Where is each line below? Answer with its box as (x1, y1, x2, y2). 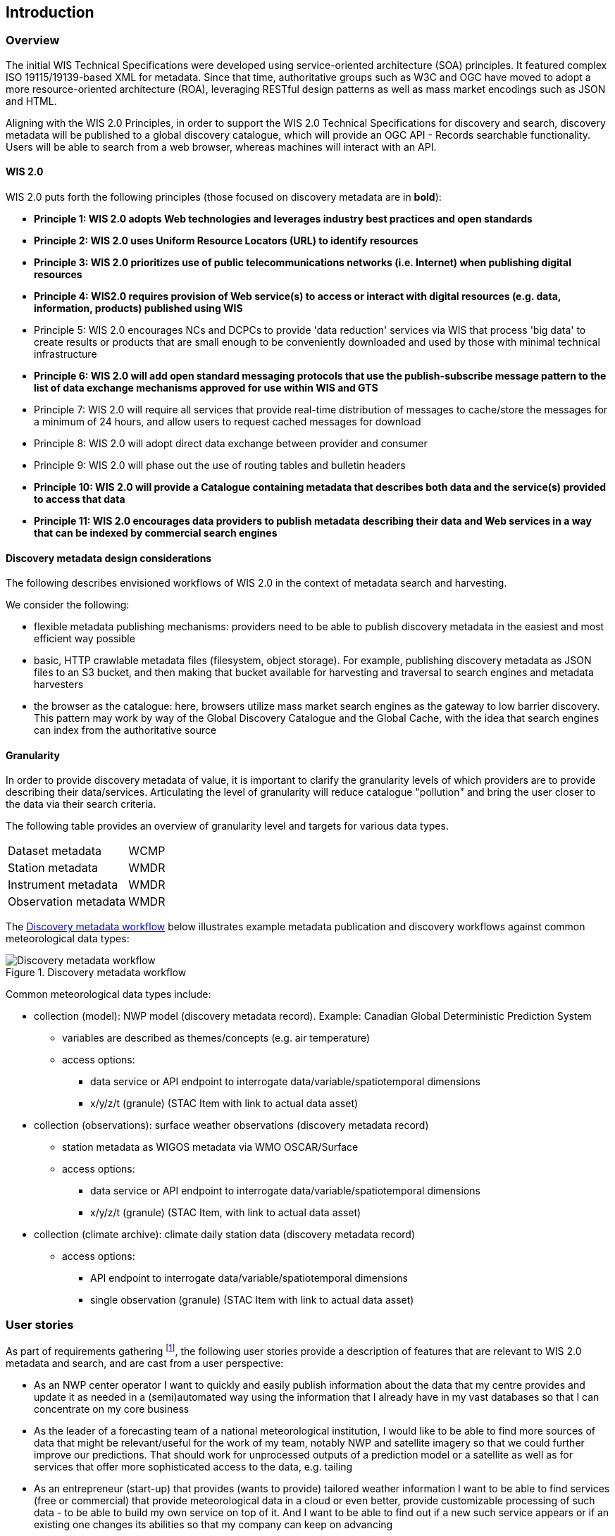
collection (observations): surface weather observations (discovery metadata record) (34, 1119, 429, 1132)
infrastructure (34, 348, 97, 361)
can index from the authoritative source (34, 724, 217, 737)
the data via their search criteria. (6, 798, 156, 811)
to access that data (34, 493, 125, 506)
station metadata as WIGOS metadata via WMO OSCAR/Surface (62, 1141, 359, 1154)
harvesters (34, 678, 84, 691)
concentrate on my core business (34, 1402, 190, 1415)
